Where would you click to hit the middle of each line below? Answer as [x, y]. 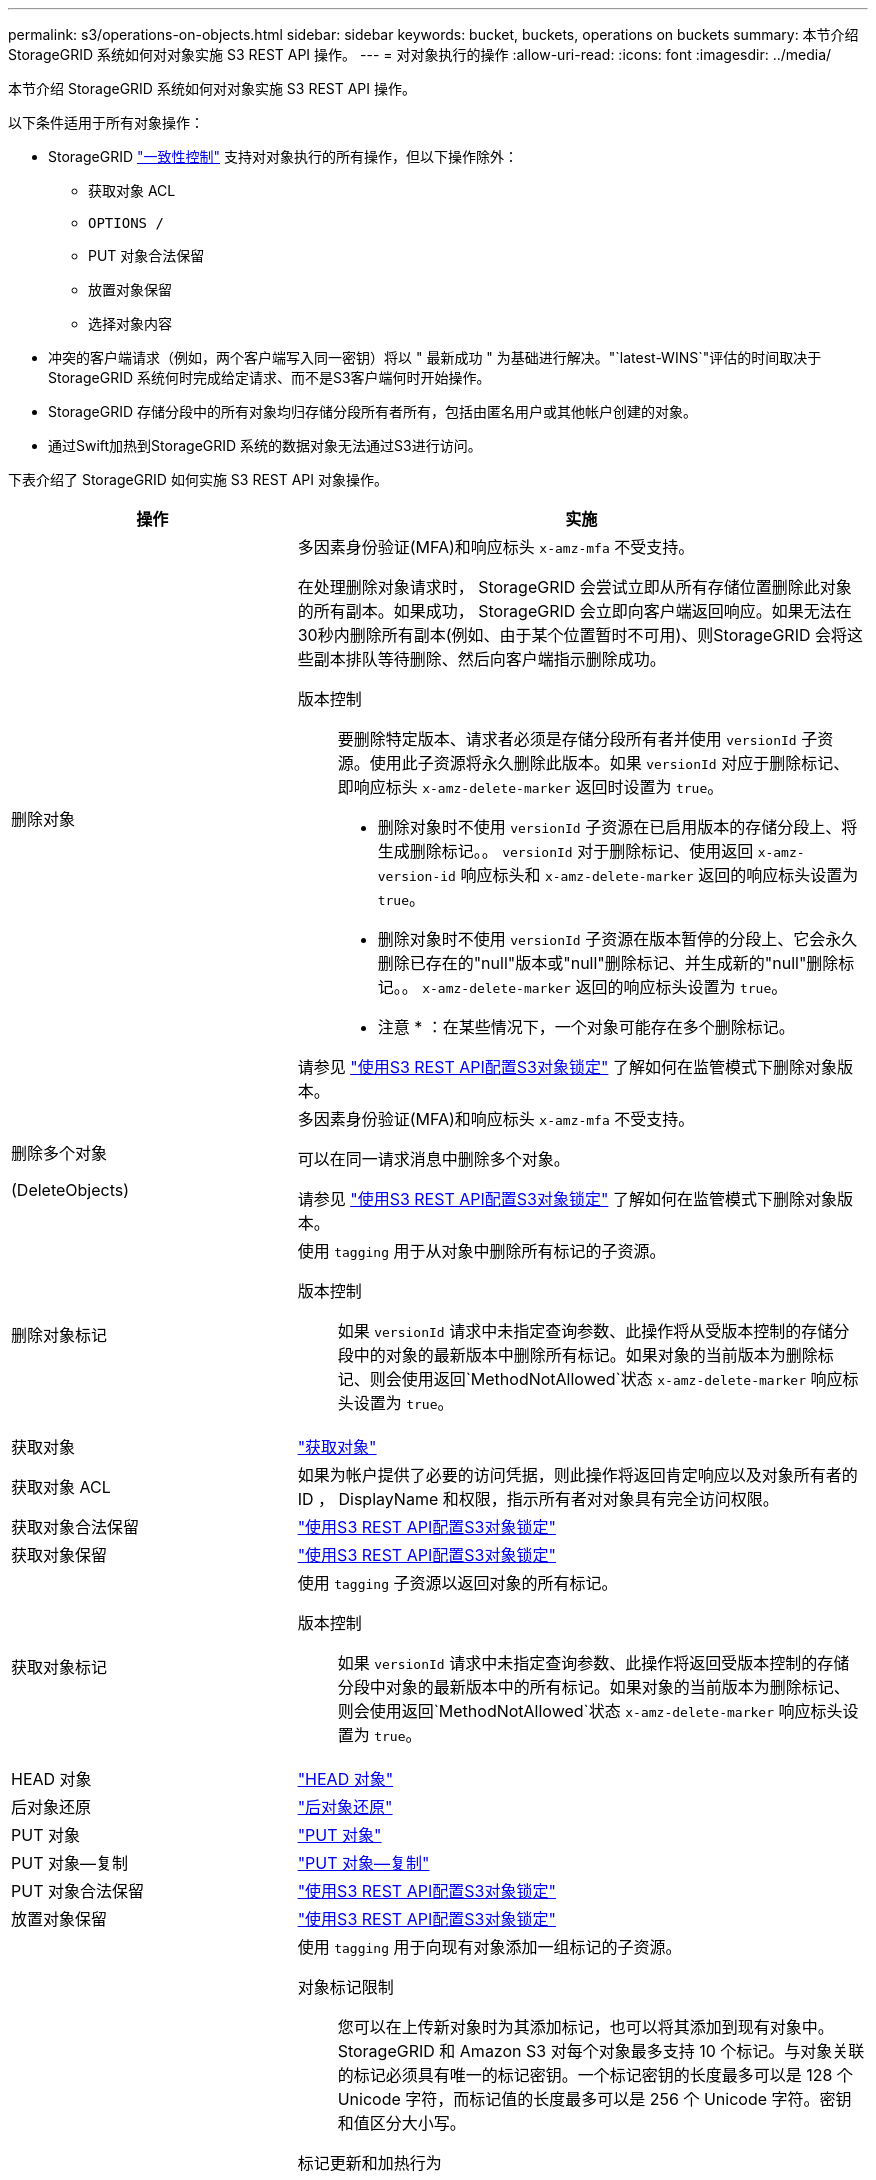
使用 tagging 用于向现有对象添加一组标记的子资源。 [489, 1947]
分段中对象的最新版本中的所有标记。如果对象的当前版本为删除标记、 [593, 1687]
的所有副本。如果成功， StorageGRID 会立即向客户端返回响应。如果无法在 [574, 611]
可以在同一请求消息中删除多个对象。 [433, 1159]
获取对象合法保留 [75, 1527]
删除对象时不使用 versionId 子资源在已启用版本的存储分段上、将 [617, 827]
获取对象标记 [59, 1667]
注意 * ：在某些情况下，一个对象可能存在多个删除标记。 [586, 1027]
